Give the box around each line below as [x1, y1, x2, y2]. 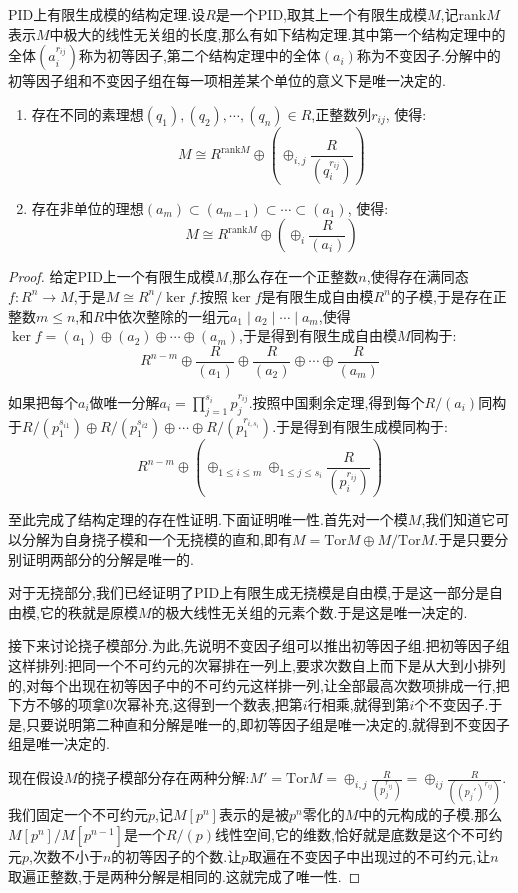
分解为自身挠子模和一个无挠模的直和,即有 [21, 529, 292, 550]
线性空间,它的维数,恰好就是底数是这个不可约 [215, 823, 503, 844]
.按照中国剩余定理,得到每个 [248, 391, 425, 412]
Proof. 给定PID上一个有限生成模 [8, 266, 215, 287]
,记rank [440, 4, 487, 24]
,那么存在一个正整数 [228, 266, 359, 287]
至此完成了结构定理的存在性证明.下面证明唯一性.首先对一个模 [8, 509, 408, 530]
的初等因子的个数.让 [111, 845, 242, 866]
